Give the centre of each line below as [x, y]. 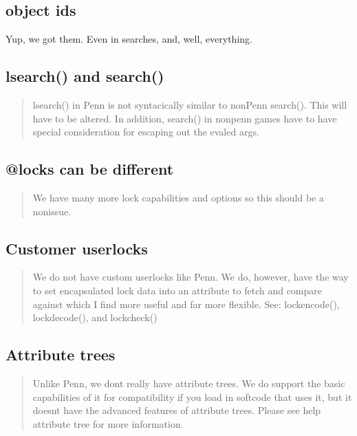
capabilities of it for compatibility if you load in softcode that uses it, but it [192, 396]
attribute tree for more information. [108, 423]
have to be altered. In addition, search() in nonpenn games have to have [185, 118]
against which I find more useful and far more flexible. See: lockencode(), [186, 304]
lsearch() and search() [85, 76]
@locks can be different [90, 169]
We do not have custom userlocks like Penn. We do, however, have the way [191, 277]
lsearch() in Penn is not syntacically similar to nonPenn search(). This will [190, 105]
